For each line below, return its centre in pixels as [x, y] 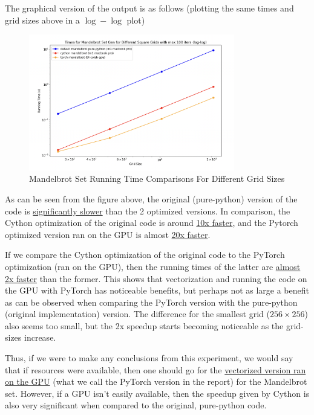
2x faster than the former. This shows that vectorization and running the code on [156, 278]
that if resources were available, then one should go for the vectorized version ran [155, 369]
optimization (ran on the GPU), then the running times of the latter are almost [153, 266]
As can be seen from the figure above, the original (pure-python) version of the [151, 198]
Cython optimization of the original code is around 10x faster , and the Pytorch [152, 223]
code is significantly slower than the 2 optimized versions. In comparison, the [148, 211]
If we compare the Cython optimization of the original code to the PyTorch [145, 255]
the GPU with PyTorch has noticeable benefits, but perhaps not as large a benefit [157, 290]
